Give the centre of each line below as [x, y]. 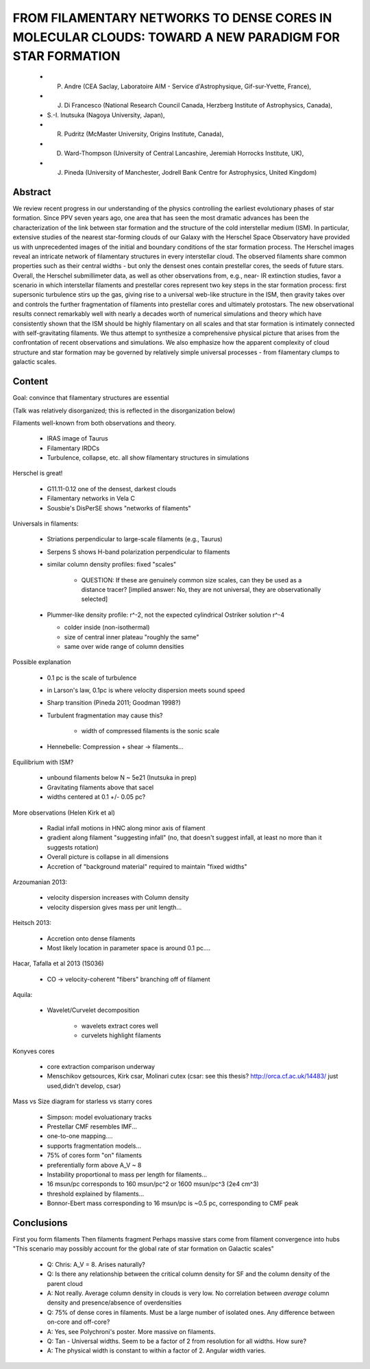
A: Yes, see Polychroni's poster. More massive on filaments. [131, 1331]
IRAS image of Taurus [78, 439]
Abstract [32, 192]
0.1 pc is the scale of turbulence [92, 678]
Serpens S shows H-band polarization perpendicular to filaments [138, 552]
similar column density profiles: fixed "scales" [112, 565]
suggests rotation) [73, 847]
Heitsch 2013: [32, 923]
